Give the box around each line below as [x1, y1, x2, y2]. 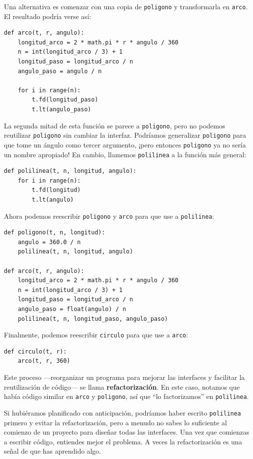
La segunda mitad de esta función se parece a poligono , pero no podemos [4, 120, 225, 130]
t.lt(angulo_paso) [32, 106, 91, 113]
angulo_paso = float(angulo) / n [18, 306, 126, 313]
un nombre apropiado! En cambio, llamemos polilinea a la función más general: [4, 149, 246, 159]
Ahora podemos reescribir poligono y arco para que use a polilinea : [4, 210, 214, 221]
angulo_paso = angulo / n [18, 67, 102, 75]
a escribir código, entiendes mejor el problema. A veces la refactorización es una [4, 436, 242, 446]
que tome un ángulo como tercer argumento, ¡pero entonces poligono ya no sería [4, 139, 246, 149]
